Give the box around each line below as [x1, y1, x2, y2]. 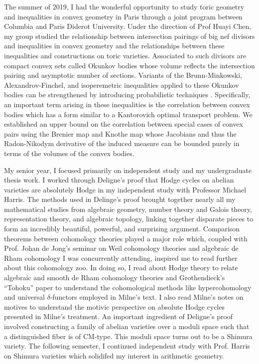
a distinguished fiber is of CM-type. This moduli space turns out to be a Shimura [4, 331, 253, 341]
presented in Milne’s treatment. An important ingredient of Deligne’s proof [4, 311, 233, 322]
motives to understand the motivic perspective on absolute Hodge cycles [4, 301, 225, 312]
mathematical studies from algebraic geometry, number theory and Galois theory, [4, 203, 252, 214]
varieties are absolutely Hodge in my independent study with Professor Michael [4, 184, 247, 194]
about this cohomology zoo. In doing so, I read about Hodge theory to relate [4, 262, 238, 273]
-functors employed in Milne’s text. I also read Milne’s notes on [50, 292, 244, 302]
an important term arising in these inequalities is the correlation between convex [4, 99, 250, 109]
